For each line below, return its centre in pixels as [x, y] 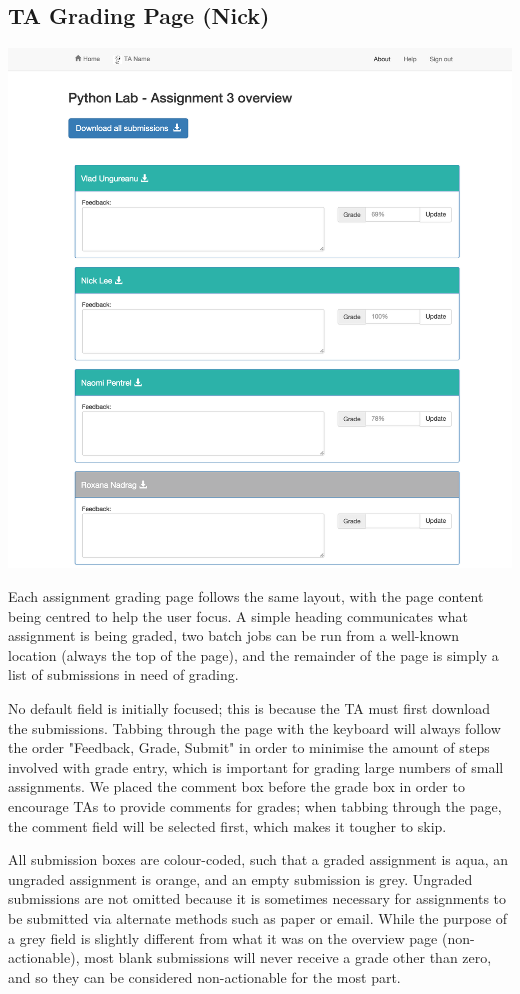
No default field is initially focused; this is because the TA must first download [249, 708]
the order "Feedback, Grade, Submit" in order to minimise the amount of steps [249, 747]
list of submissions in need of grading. [123, 674]
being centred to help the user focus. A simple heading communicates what [238, 615]
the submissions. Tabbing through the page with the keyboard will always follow [254, 727]
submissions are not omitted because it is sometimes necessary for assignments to [257, 898]
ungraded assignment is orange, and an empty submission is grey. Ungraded [240, 878]
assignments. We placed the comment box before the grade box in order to [236, 786]
